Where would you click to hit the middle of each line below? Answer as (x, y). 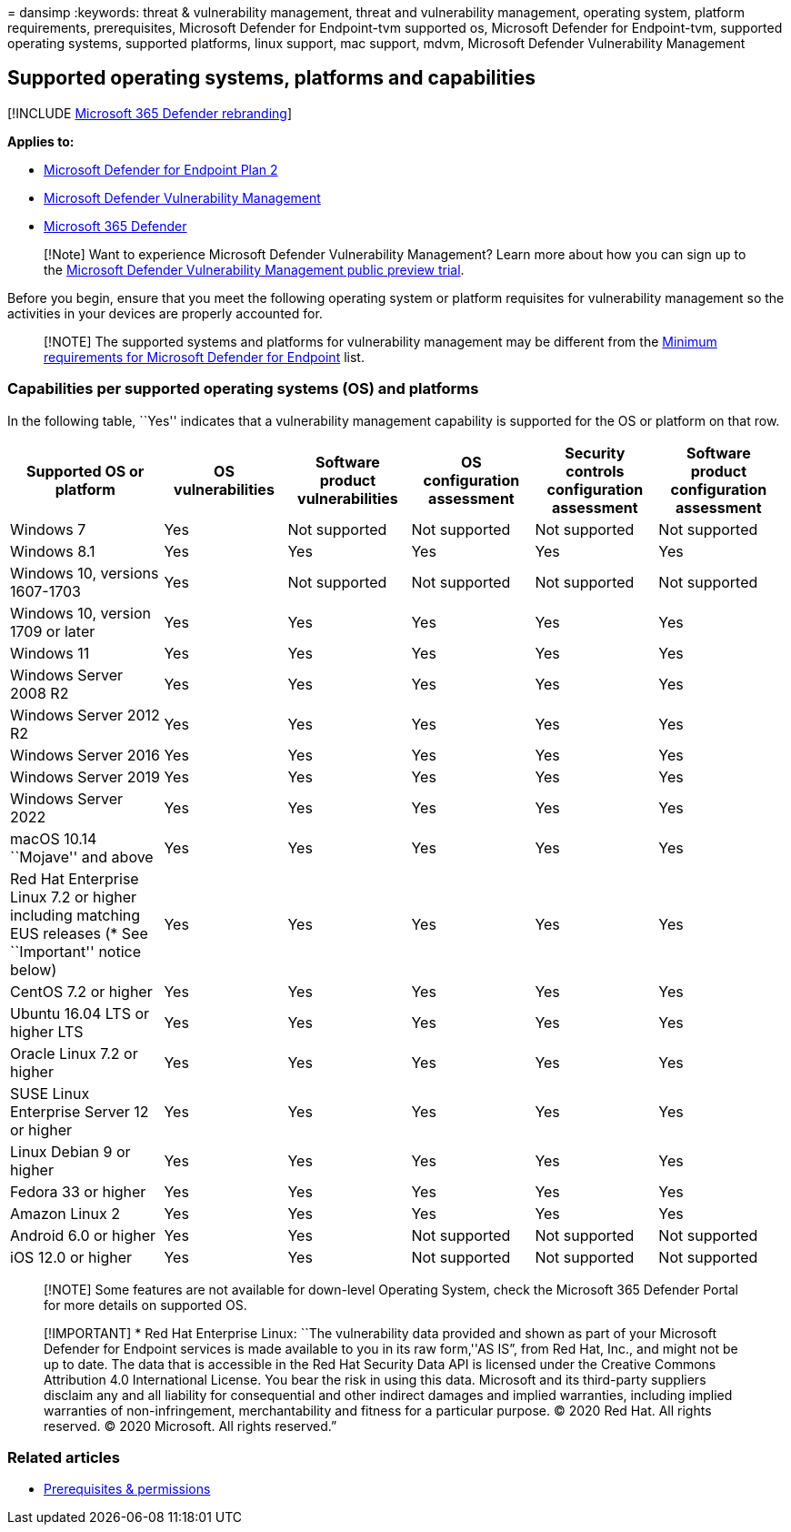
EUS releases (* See (79, 933)
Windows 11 (50, 653)
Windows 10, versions (85, 573)
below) (34, 969)
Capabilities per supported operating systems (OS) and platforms (243, 389)
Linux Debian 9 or (70, 1151)
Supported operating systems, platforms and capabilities (271, 78)
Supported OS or (85, 471)
